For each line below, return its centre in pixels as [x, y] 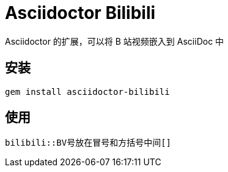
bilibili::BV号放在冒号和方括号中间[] [88, 143]
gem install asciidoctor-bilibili [87, 92]
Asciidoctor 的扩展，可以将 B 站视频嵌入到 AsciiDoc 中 [115, 41]
